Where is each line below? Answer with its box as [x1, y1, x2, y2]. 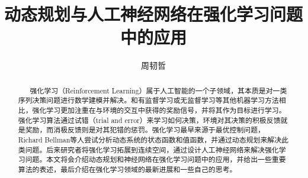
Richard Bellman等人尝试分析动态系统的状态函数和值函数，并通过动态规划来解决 [18, 134, 282, 144]
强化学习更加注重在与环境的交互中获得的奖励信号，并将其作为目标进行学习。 [32, 105, 286, 115]
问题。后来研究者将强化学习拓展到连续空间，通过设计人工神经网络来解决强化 [25, 144, 279, 154]
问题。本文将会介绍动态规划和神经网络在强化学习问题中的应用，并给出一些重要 [25, 154, 286, 164]
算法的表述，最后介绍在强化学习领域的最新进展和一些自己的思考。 [18, 164, 237, 174]
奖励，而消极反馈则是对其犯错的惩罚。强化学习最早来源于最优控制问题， [25, 125, 265, 135]
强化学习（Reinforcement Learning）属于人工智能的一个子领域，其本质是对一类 [30, 85, 287, 95]
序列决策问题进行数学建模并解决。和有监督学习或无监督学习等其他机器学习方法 [18, 95, 279, 105]
